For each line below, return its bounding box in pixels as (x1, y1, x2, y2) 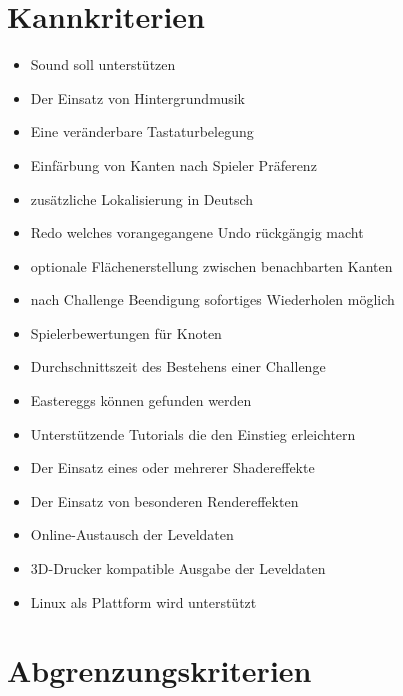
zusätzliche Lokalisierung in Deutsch (30, 188, 254, 209)
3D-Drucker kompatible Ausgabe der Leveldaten (30, 558, 326, 579)
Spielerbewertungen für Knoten (30, 322, 222, 343)
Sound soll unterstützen (30, 54, 176, 75)
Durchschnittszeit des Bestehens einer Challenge (30, 356, 326, 377)
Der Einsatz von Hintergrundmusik (30, 87, 245, 108)
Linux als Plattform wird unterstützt (30, 591, 257, 612)
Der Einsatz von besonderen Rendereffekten (30, 490, 299, 511)
